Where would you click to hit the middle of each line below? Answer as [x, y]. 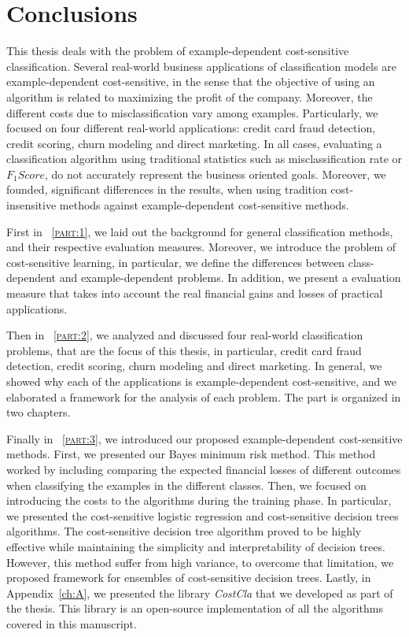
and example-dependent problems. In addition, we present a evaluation [230, 278]
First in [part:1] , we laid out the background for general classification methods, [200, 231]
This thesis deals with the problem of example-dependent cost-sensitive [178, 51]
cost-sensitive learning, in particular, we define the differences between [176, 262]
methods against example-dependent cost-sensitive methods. [204, 205]
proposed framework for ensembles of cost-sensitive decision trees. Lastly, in [189, 578]
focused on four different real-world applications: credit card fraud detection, [191, 128]
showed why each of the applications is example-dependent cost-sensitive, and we [201, 381]
